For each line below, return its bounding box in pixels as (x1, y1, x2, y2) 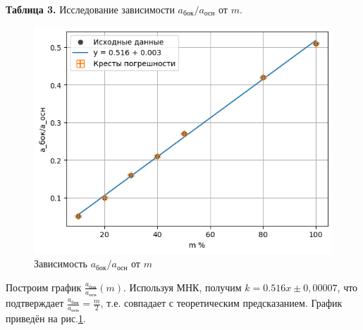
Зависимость (34, 256, 87, 271)
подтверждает (6, 296, 64, 310)
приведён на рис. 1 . (6, 311, 86, 326)
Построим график (6, 279, 82, 294)
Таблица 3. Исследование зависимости (6, 2, 175, 16)
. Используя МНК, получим (123, 279, 242, 294)
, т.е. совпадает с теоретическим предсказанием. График (100, 296, 343, 310)
